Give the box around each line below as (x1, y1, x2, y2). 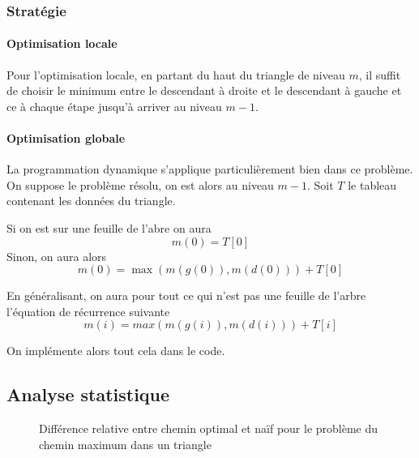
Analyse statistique (6, 382, 170, 407)
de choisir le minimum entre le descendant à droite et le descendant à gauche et (6, 82, 402, 99)
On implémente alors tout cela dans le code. (6, 342, 225, 359)
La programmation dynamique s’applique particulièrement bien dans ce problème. (6, 161, 413, 178)
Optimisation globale (6, 130, 126, 147)
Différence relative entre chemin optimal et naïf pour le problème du (39, 420, 378, 437)
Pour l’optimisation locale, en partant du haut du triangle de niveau (6, 66, 345, 83)
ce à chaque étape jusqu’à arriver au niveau (6, 97, 222, 114)
